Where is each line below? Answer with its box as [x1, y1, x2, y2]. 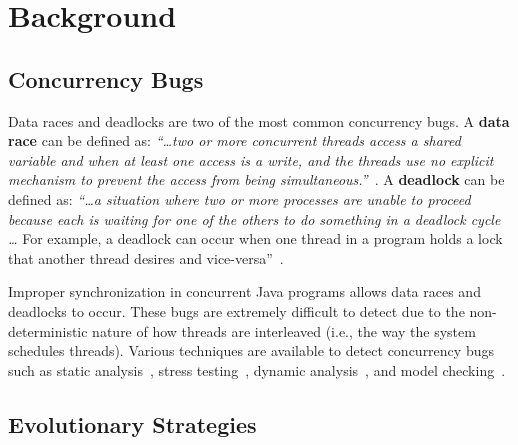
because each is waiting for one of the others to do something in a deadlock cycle [8, 208, 501, 229]
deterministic [8, 320, 88, 341]
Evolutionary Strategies [8, 408, 257, 439]
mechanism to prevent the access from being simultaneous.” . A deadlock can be [8, 169, 505, 190]
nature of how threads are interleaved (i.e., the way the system [92, 320, 476, 341]
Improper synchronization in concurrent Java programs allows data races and [8, 281, 481, 302]
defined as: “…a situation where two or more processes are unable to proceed [8, 188, 471, 209]
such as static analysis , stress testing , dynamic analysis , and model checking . [8, 359, 506, 380]
